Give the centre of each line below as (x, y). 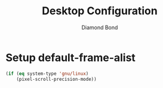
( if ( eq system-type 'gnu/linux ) (47, 73)
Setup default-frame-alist (70, 57)
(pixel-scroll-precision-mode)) (56, 79)
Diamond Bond (100, 27)
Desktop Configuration (100, 11)
